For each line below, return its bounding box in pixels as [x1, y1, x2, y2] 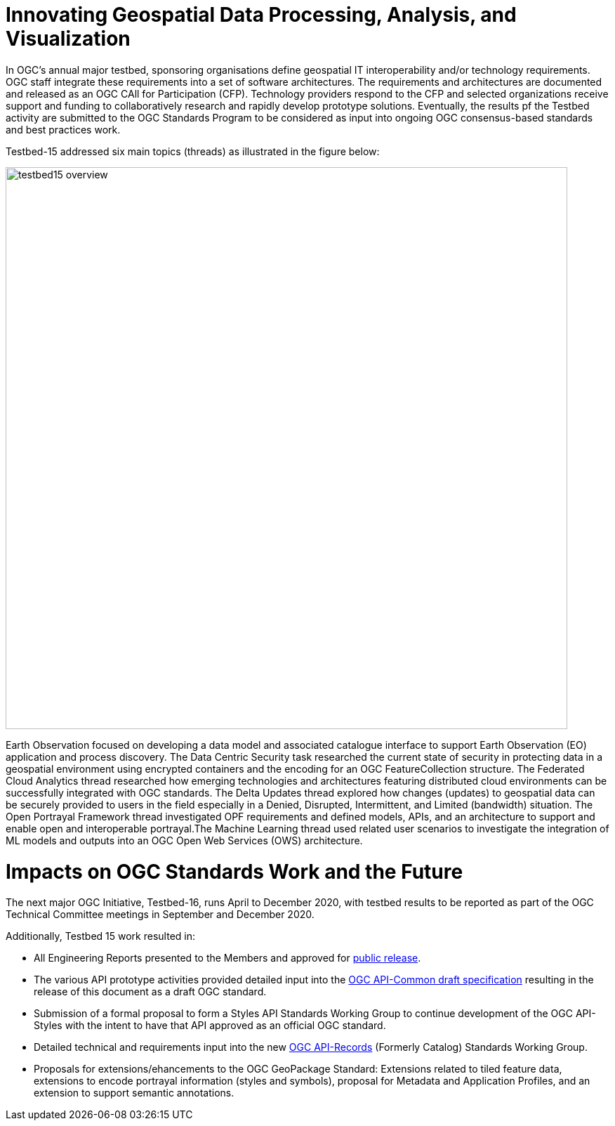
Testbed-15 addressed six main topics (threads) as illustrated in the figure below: [6, 145, 380, 157]
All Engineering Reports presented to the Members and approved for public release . [34, 952, 421, 964]
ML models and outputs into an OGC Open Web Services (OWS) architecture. [6, 834, 363, 846]
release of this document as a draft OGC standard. [34, 986, 267, 998]
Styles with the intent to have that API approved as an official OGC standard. [34, 1019, 386, 1032]
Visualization [6, 27, 131, 51]
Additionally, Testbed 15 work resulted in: [6, 930, 196, 943]
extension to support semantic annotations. [34, 1087, 234, 1099]
